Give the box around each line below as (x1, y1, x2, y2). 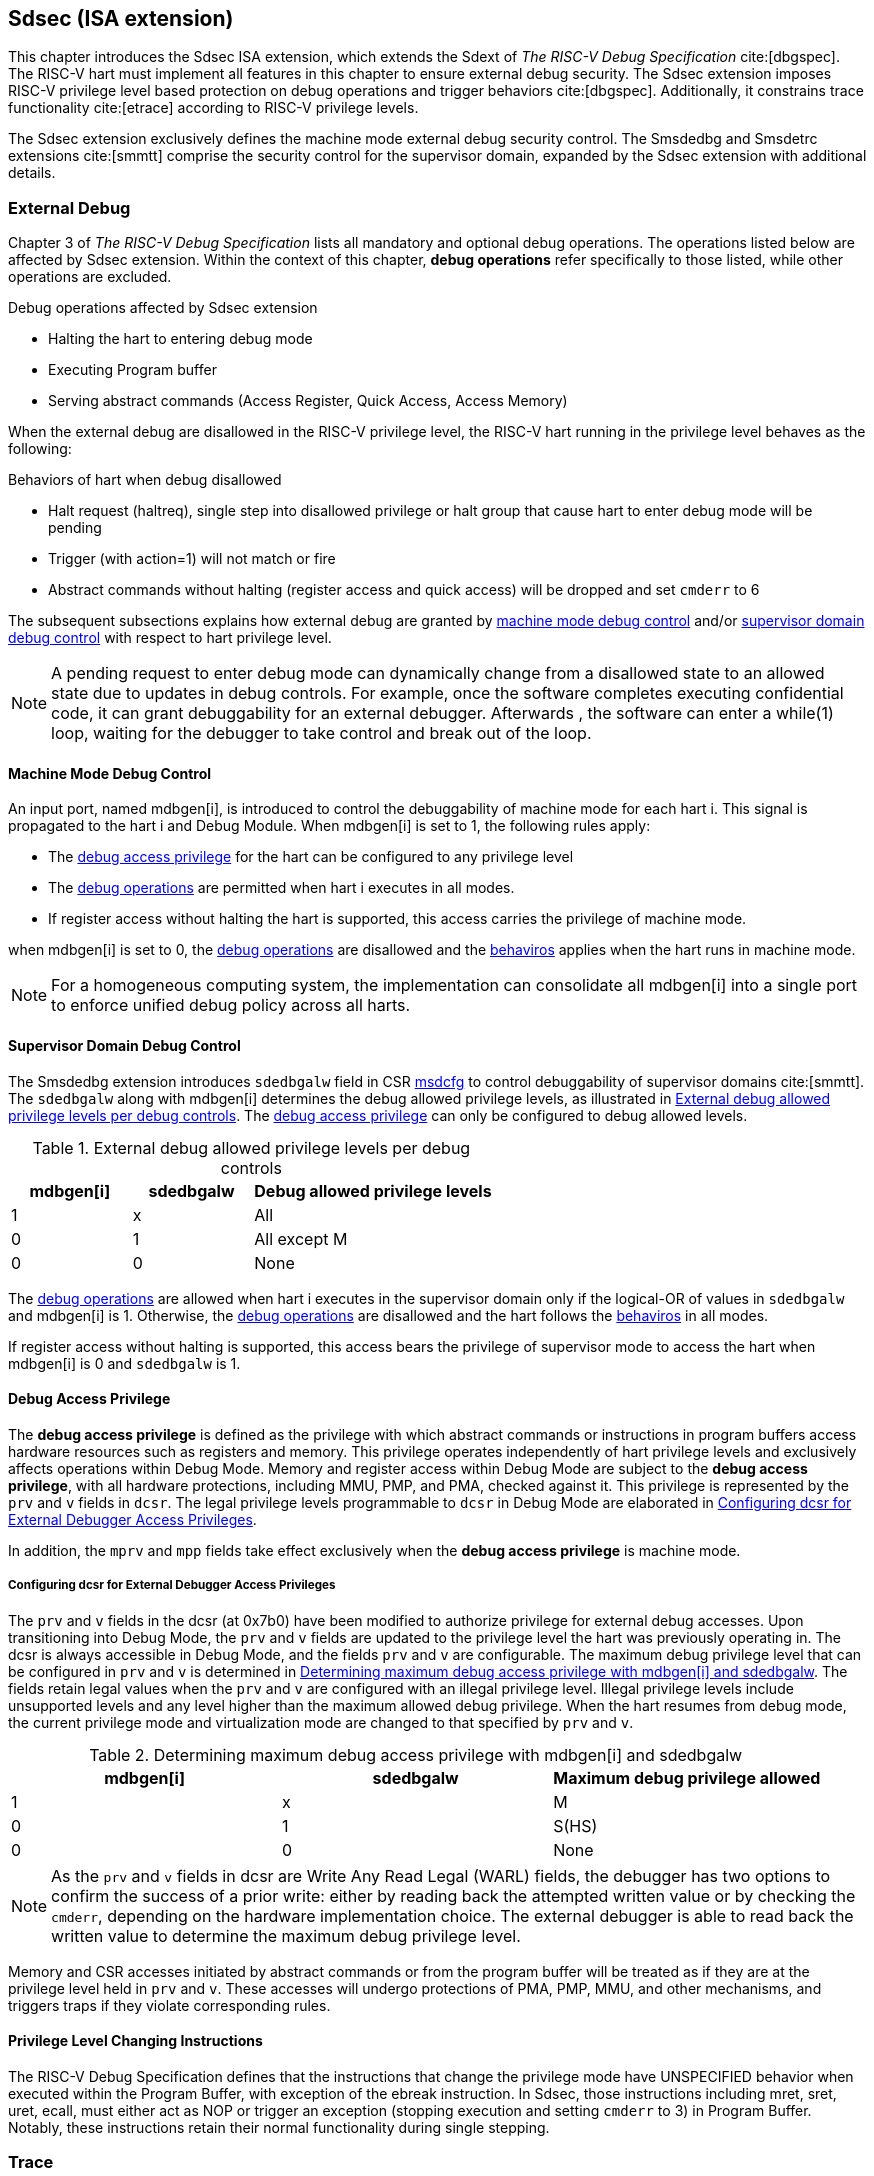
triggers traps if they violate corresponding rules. (8, 1996, 331, 2014)
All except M (254, 1228, 348, 1249)
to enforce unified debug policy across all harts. (51, 995, 411, 1016)
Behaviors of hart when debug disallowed (8, 471, 282, 489)
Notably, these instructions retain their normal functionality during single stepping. (8, 2118, 550, 2136)
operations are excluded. (8, 268, 172, 286)
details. (8, 164, 56, 182)
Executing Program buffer (48, 361, 217, 379)
